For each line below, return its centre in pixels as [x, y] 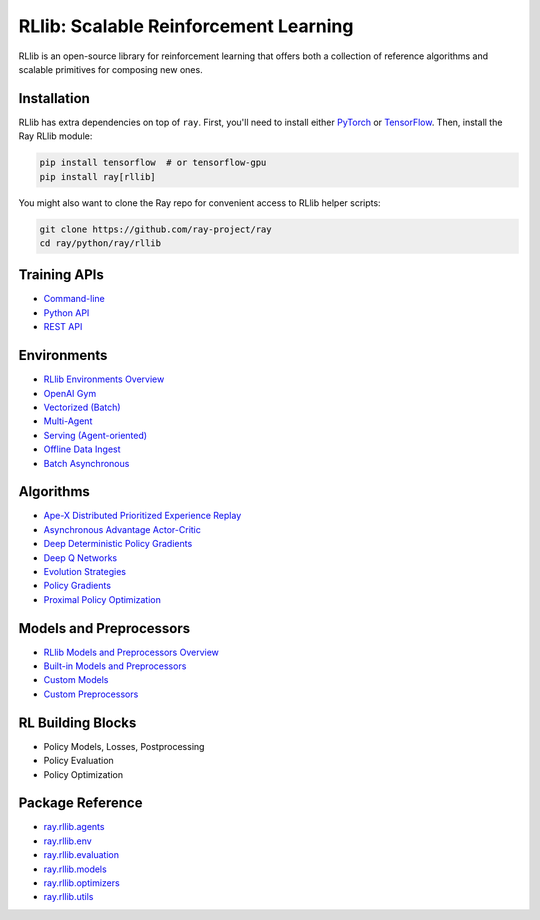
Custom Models [76, 680]
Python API [66, 312]
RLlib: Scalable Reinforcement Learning [186, 26]
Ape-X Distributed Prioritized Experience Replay [142, 516]
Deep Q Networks [80, 557]
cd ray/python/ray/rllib [100, 243]
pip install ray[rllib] [98, 176]
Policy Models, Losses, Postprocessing [124, 746]
